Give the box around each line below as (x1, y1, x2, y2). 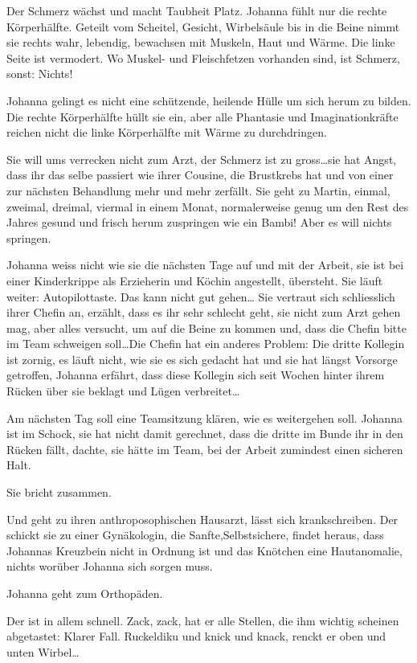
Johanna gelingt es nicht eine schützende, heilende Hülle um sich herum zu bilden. (6, 92, 411, 108)
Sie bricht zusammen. (6, 484, 112, 501)
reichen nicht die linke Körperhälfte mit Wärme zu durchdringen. (6, 124, 327, 141)
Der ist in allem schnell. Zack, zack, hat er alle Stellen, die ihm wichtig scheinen (6, 612, 399, 628)
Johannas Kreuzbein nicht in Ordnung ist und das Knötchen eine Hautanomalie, (6, 542, 403, 559)
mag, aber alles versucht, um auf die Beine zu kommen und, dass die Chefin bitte (6, 319, 407, 336)
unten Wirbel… (6, 643, 80, 660)
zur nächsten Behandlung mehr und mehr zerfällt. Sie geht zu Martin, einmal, (6, 182, 390, 198)
